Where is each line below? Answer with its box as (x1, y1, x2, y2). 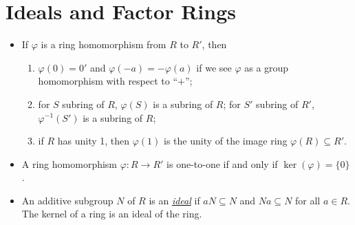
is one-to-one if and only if (166, 156, 278, 171)
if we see (196, 60, 232, 74)
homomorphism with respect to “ (38, 74, 178, 88)
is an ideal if (149, 193, 200, 207)
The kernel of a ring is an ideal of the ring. (21, 206, 202, 221)
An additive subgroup (21, 193, 114, 207)
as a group (244, 60, 289, 74)
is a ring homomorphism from (41, 37, 166, 52)
